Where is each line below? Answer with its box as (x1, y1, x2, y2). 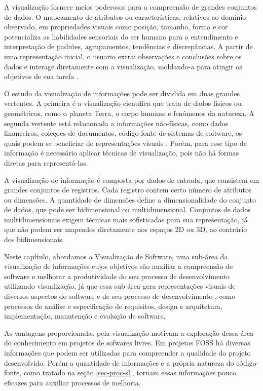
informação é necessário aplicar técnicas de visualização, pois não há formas (4, 147, 239, 158)
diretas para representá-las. (4, 157, 88, 168)
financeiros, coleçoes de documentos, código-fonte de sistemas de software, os (4, 128, 242, 138)
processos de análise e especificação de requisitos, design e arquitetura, (4, 300, 222, 311)
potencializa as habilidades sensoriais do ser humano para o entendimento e (4, 31, 238, 42)
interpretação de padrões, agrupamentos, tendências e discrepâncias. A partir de (4, 41, 253, 52)
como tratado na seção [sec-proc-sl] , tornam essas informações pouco (23, 367, 236, 378)
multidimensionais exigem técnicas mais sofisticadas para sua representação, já (4, 214, 248, 224)
